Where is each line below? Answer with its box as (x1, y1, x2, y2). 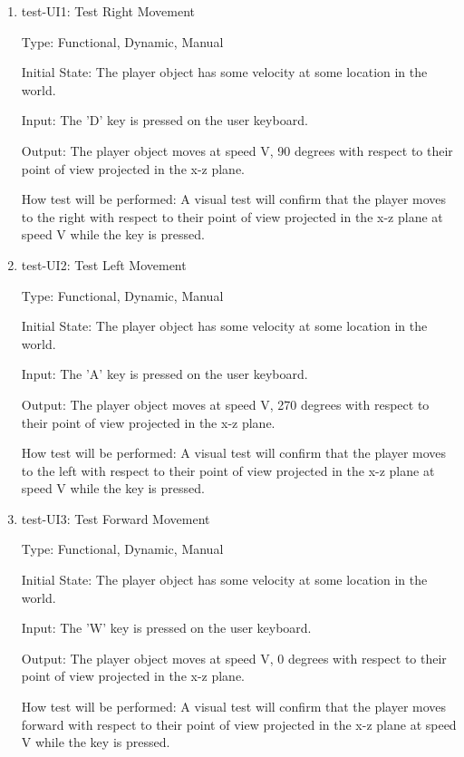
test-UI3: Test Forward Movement (21, 509, 210, 528)
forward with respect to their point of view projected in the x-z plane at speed (21, 714, 457, 733)
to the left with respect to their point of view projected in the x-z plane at (21, 461, 435, 480)
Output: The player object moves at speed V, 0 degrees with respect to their (21, 648, 447, 667)
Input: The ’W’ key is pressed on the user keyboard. (21, 618, 312, 637)
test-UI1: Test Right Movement (21, 2, 196, 20)
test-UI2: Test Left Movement (21, 255, 187, 274)
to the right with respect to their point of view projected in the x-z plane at (21, 207, 443, 226)
